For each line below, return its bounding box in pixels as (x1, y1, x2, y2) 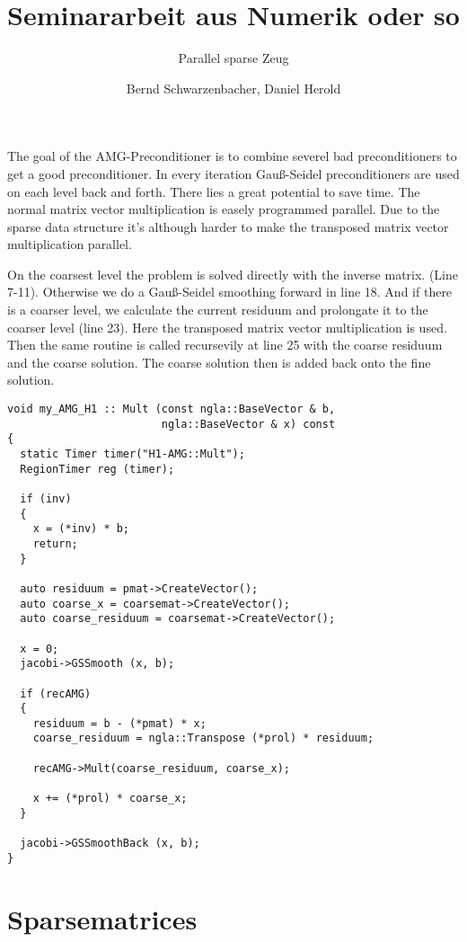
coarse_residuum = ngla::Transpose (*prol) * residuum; (32, 732, 374, 745)
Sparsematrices (7, 900, 198, 937)
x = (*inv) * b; (32, 522, 130, 536)
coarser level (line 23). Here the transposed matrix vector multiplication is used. (7, 317, 447, 336)
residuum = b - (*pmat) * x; (32, 716, 207, 730)
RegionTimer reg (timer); (20, 462, 175, 475)
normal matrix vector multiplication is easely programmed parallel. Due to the (7, 200, 440, 218)
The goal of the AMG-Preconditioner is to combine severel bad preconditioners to (7, 147, 457, 165)
